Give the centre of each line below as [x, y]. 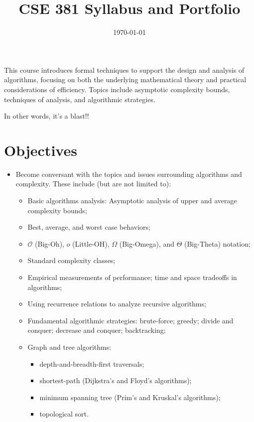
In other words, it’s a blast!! [47, 116]
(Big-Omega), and [147, 243]
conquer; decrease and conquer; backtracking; [97, 330]
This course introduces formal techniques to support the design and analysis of [124, 70]
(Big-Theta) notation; [217, 243]
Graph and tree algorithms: [69, 347]
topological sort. [64, 414]
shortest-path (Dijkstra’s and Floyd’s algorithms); [116, 380]
